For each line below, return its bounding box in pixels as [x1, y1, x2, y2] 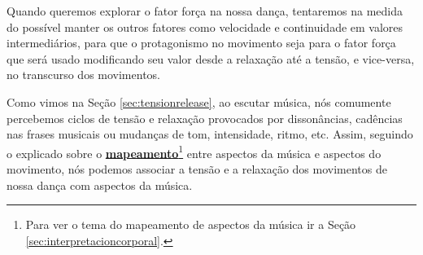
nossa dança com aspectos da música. [7, 176, 193, 193]
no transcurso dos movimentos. [7, 66, 160, 83]
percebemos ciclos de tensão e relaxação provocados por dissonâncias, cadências [7, 109, 403, 126]
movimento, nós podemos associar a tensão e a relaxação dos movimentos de [7, 160, 387, 177]
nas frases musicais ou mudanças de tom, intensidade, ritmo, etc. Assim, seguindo [7, 125, 413, 143]
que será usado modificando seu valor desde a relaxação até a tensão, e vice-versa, [7, 50, 415, 67]
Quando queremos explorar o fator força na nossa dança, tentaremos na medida [7, 2, 403, 19]
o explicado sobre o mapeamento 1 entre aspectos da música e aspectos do [7, 142, 382, 161]
